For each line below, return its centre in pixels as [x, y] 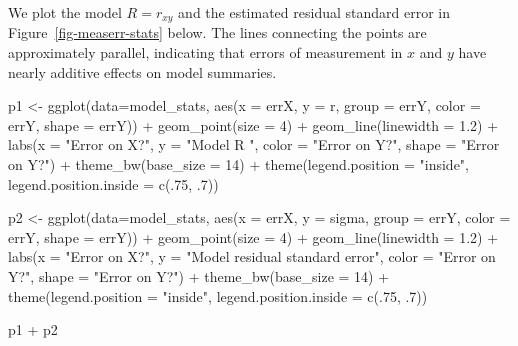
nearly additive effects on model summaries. [142, 71]
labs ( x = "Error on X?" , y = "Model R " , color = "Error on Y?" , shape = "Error [254, 144]
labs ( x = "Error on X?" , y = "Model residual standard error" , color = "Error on [252, 256]
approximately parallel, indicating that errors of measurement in [205, 52]
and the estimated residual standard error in [314, 12]
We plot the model [65, 12]
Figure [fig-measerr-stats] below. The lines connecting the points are [217, 32]
